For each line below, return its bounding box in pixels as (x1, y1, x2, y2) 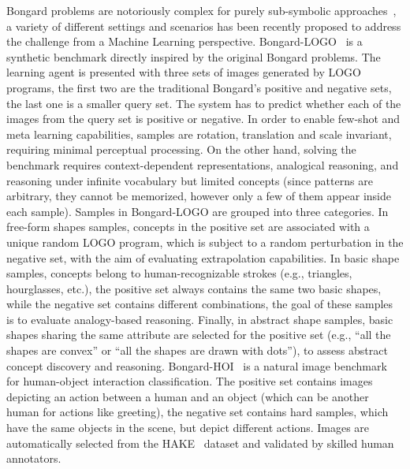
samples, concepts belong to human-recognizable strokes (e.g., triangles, (6, 265, 352, 281)
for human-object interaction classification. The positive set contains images (6, 373, 373, 389)
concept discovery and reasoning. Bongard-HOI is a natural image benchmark (6, 357, 387, 374)
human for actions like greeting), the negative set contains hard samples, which (6, 404, 389, 420)
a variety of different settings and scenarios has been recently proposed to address (6, 17, 401, 34)
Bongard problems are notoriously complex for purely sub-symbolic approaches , (6, 2, 397, 18)
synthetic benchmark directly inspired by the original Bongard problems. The (6, 48, 381, 65)
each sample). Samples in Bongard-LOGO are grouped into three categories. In (6, 203, 389, 219)
